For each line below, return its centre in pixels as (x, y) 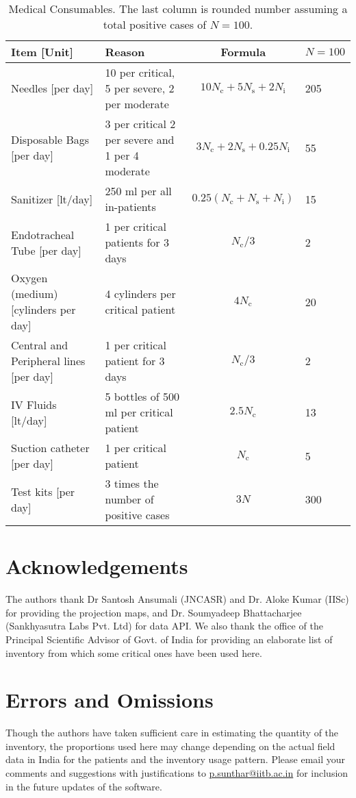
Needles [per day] (52, 88)
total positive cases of (155, 24)
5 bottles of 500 (142, 396)
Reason (125, 52)
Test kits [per (43, 491)
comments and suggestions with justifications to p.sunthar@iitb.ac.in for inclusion (177, 773)
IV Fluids (34, 404)
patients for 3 (137, 242)
